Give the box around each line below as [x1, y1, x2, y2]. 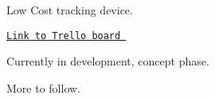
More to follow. [6, 79, 80, 96]
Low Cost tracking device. [6, 2, 133, 18]
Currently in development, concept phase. [6, 53, 209, 69]
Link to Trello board [6, 30, 121, 42]
